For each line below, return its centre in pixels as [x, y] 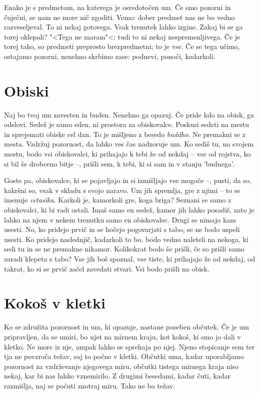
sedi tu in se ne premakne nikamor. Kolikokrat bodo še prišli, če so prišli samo [124, 249]
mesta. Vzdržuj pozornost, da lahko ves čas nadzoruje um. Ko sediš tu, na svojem [129, 144]
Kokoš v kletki [55, 303]
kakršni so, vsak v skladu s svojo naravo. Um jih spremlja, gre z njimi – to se [122, 190]
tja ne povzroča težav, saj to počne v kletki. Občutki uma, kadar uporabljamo [124, 356]
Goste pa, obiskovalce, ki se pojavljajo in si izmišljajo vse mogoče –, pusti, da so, [128, 180]
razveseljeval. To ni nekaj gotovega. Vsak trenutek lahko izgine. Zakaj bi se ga [123, 27]
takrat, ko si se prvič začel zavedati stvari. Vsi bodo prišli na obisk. [107, 268]
